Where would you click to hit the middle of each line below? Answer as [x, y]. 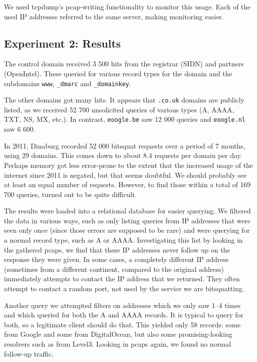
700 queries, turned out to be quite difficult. [70, 194]
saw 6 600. [20, 129]
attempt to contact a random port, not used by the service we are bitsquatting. [124, 288]
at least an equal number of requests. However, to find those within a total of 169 [127, 184]
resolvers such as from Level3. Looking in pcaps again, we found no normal [118, 344]
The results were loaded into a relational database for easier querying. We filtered [128, 211]
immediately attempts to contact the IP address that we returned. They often [122, 279]
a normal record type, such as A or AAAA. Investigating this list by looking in [124, 240]
